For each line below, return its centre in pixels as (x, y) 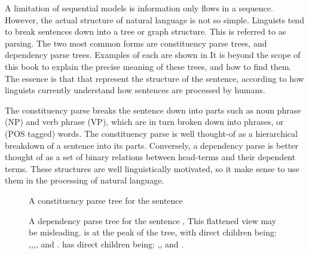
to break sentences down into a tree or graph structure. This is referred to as (146, 31)
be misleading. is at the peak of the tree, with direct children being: (153, 232)
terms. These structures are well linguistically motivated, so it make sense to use (152, 168)
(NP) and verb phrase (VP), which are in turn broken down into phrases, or (144, 122)
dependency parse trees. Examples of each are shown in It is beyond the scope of (153, 55)
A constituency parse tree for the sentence (106, 200)
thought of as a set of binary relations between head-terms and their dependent (150, 157)
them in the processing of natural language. (85, 180)
